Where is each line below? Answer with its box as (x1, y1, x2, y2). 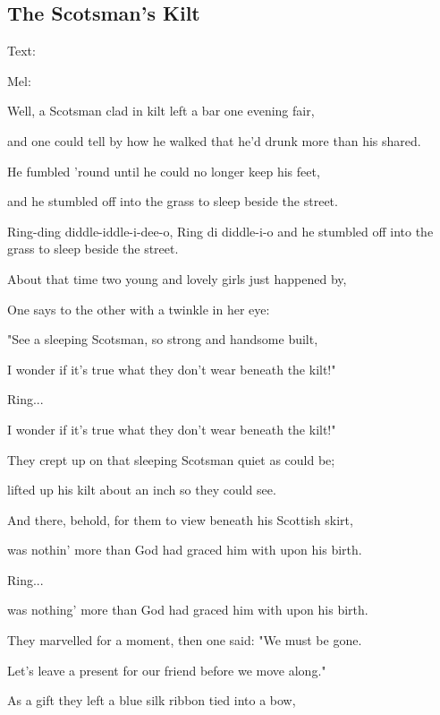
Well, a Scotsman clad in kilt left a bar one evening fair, (7, 101, 315, 120)
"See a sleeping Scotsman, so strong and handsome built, (7, 330, 318, 349)
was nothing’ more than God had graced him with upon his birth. (7, 600, 368, 619)
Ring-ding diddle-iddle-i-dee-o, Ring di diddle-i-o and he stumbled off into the (7, 221, 434, 240)
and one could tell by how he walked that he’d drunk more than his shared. (7, 131, 421, 150)
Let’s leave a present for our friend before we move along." (7, 660, 326, 679)
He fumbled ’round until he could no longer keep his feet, (7, 161, 320, 180)
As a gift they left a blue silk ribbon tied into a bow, (7, 691, 296, 710)
